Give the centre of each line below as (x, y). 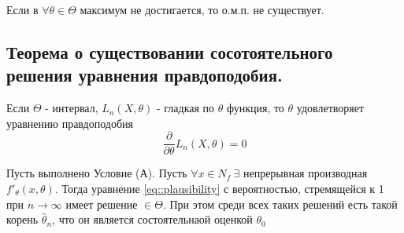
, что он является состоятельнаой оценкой (152, 219)
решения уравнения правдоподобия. (145, 75)
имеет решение (102, 204)
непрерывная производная (305, 173)
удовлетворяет (330, 108)
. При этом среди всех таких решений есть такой (280, 204)
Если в (22, 9)
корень (22, 219)
